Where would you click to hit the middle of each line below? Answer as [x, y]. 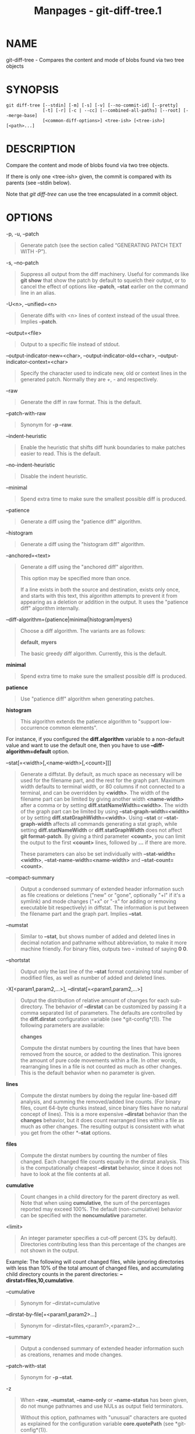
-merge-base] [22, 115]
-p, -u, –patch [22, 234]
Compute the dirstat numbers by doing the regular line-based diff [99, 1095]
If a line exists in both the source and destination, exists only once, [100, 590]
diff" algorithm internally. [50, 608]
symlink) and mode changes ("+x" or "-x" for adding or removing [98, 901]
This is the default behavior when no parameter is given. [88, 1073]
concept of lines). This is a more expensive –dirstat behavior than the [104, 1114]
